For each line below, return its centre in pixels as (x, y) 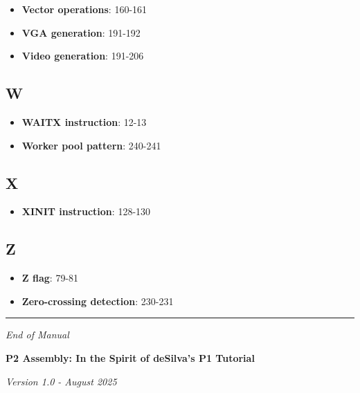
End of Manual (37, 335)
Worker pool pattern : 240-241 (91, 145)
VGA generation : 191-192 (81, 32)
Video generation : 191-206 (83, 56)
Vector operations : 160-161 (84, 9)
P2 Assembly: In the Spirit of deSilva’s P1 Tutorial (130, 357)
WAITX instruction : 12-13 (84, 121)
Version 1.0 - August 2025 (61, 381)
